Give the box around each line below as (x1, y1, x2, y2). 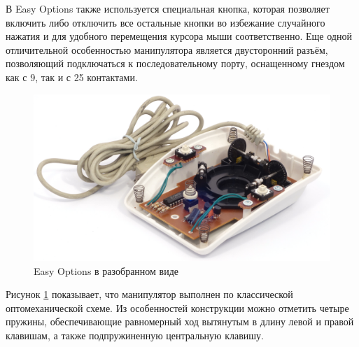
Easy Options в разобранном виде (34, 263, 179, 278)
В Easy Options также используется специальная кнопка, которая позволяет (6, 1, 330, 15)
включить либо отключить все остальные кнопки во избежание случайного (6, 15, 325, 29)
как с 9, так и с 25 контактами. (6, 69, 138, 84)
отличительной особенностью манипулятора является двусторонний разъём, (6, 42, 328, 57)
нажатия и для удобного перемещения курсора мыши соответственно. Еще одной (6, 29, 352, 43)
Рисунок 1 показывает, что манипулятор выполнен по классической (6, 287, 293, 302)
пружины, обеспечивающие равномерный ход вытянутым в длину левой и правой (6, 314, 354, 329)
